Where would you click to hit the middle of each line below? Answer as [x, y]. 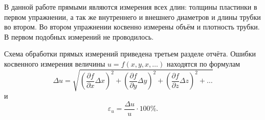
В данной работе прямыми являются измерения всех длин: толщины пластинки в [131, 7]
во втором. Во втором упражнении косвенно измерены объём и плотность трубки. [132, 27]
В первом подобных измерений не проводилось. [79, 36]
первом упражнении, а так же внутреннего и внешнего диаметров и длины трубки [132, 17]
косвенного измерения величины [55, 63]
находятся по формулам [203, 63]
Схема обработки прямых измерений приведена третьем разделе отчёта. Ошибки [130, 54]
